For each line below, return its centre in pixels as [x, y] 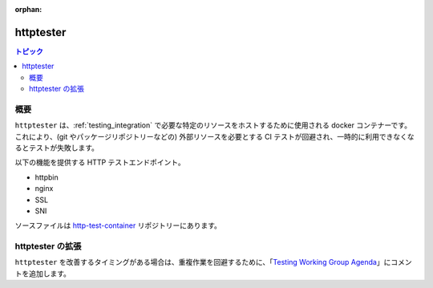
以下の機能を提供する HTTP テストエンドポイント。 [100, 162]
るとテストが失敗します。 [57, 148]
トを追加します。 [43, 274]
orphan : [28, 9]
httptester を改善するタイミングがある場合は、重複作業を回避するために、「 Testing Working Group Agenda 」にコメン [213, 262]
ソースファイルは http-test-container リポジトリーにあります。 [118, 225]
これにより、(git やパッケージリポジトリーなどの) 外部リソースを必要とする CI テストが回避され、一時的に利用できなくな [214, 136]
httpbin [47, 177]
